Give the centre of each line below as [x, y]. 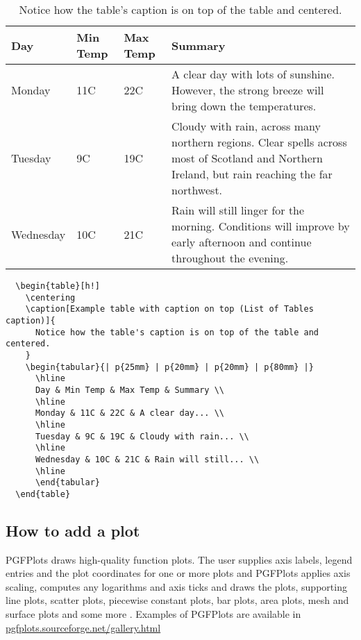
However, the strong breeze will [248, 90]
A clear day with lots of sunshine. [253, 74]
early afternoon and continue [242, 242]
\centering [50, 297]
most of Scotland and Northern [247, 158]
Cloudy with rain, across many [246, 126]
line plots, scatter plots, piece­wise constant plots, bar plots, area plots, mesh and [177, 600]
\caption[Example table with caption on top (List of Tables [169, 309]
